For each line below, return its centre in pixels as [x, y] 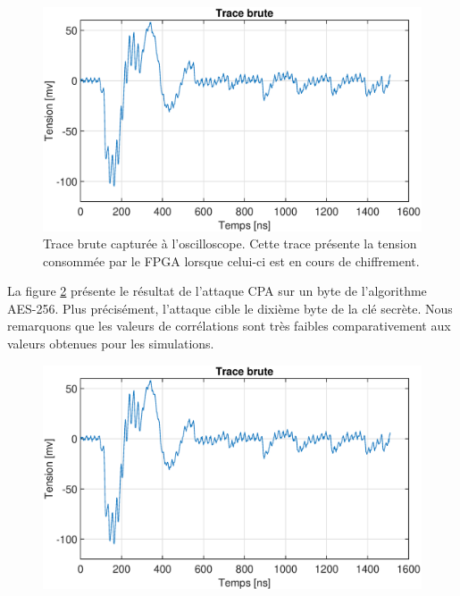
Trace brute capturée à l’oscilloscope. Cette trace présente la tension [230, 243]
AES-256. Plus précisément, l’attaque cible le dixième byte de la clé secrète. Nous [230, 308]
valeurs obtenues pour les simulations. [111, 344]
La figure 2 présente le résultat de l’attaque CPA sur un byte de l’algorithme [217, 291]
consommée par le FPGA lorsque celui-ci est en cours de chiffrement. [231, 260]
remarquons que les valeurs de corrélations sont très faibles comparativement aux [229, 326]
